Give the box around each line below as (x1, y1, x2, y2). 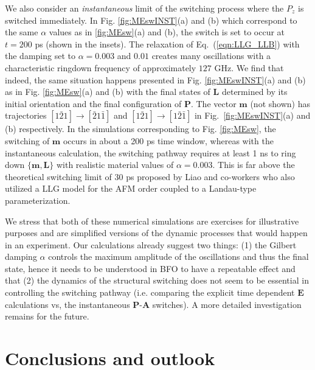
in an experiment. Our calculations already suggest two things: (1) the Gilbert (5, 238, 297, 251)
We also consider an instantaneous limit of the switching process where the (5, 2, 284, 14)
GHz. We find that (214, 61, 284, 74)
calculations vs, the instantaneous (5, 298, 130, 310)
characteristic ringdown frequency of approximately (5, 61, 196, 74)
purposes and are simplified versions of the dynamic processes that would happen (5, 226, 308, 239)
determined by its (221, 85, 288, 98)
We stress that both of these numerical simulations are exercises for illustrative (5, 214, 299, 227)
